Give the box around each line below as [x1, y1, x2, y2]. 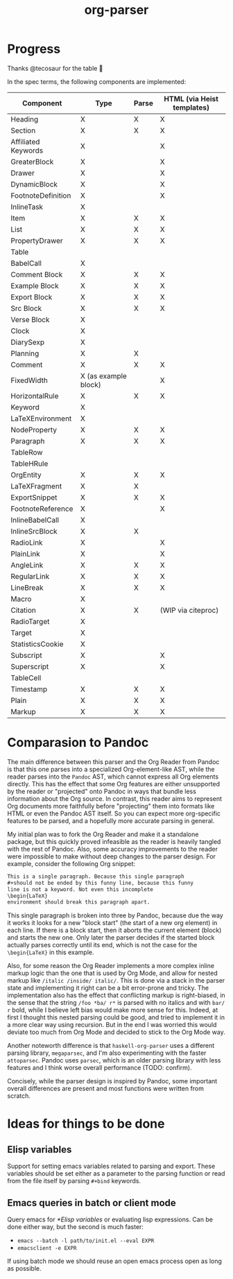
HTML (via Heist [164, 94, 218, 103]
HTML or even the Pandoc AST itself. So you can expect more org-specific [7, 809, 221, 818]
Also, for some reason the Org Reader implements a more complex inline [7, 962, 215, 970]
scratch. [7, 1092, 31, 1100]
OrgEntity [10, 470, 42, 480]
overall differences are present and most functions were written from [7, 1085, 205, 1093]
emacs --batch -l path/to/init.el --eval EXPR [17, 1237, 155, 1244]
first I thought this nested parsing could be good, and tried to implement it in [7, 1013, 225, 1022]
